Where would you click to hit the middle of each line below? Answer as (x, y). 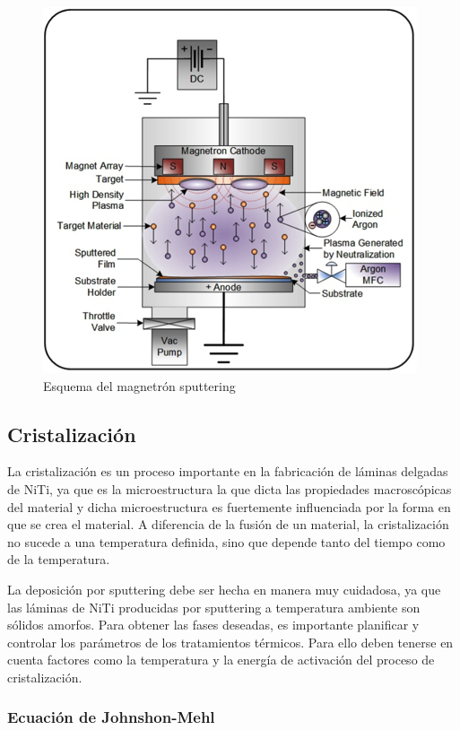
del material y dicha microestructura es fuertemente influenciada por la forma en (229, 506)
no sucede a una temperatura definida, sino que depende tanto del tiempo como (226, 541)
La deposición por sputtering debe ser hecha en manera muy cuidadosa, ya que (224, 589)
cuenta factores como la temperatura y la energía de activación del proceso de (221, 660)
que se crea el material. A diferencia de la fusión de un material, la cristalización (228, 524)
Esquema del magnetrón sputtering (139, 385)
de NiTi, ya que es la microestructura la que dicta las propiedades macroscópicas (230, 488)
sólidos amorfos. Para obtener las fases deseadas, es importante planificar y (213, 625)
